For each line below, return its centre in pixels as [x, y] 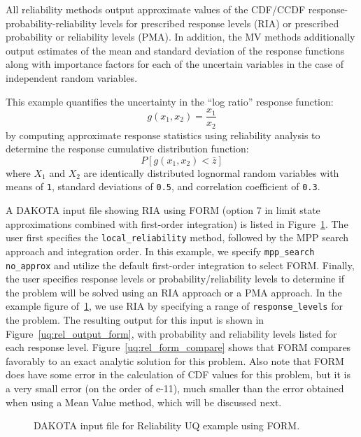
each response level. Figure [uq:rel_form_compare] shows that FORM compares [178, 347]
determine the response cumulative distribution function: [127, 149]
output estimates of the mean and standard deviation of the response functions [175, 50]
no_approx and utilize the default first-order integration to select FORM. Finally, [180, 265]
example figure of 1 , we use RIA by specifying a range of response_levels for [174, 306]
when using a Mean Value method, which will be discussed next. [144, 402]
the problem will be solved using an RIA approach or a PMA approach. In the [174, 292]
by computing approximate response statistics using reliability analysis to [163, 135]
